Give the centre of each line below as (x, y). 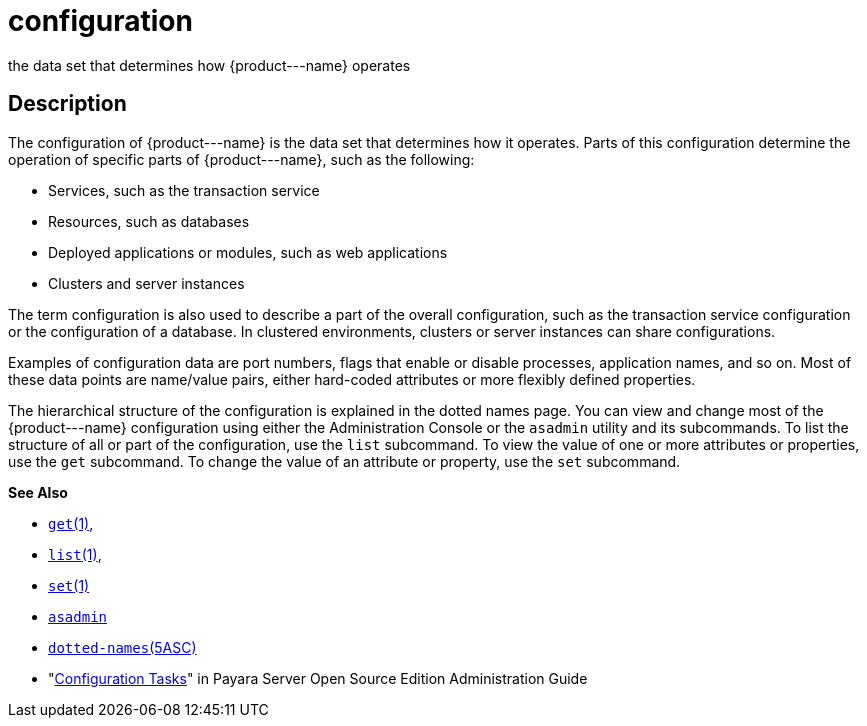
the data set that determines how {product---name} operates (209, 65)
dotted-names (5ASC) (122, 647)
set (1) (69, 585)
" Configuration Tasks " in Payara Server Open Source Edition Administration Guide (318, 678)
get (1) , (71, 523)
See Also (38, 492)
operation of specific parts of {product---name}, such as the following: (241, 159)
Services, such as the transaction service (184, 190)
